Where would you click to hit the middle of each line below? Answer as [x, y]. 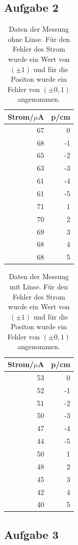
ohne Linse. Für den [39, 39]
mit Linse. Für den [39, 286]
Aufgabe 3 [31, 534]
